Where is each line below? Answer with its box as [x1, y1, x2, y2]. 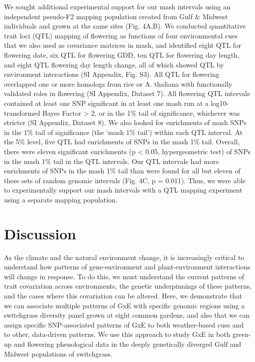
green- [232, 329, 251, 339]
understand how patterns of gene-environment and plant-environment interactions [4, 262, 251, 272]
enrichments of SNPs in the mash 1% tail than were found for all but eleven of [4, 165, 241, 176]
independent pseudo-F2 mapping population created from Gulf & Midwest [4, 11, 228, 21]
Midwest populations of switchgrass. [4, 348, 113, 359]
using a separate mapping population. [4, 194, 117, 204]
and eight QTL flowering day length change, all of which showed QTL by [4, 59, 224, 69]
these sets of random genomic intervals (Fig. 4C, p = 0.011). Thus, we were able [4, 175, 246, 185]
